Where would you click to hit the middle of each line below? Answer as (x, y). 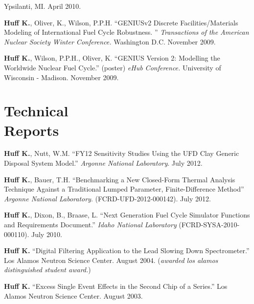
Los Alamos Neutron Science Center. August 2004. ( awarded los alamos (111, 260)
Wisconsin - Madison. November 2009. (61, 77)
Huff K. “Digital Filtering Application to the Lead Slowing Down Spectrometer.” (127, 250)
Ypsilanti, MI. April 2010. (43, 6)
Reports (32, 130)
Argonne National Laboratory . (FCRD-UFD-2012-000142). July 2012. (107, 198)
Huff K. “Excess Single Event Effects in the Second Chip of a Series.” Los (116, 286)
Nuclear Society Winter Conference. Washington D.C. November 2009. (110, 41)
